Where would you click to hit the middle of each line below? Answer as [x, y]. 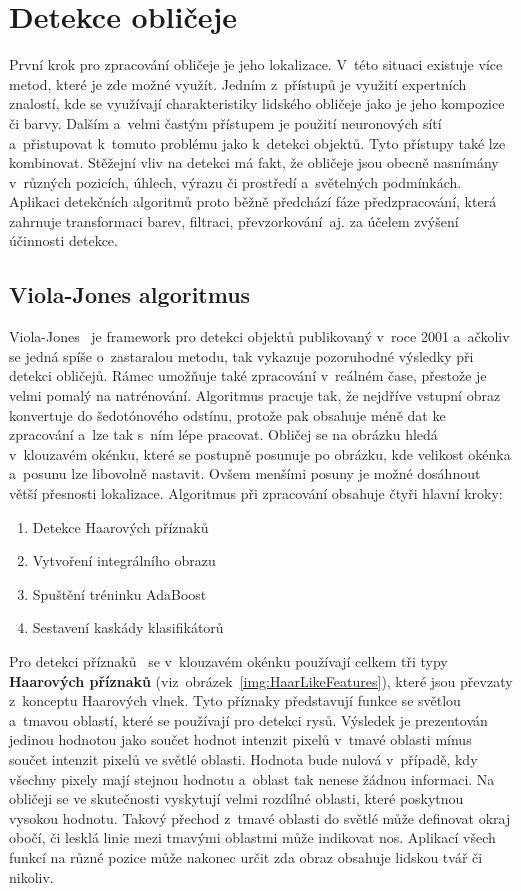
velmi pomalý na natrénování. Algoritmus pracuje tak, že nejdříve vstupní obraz [255, 395]
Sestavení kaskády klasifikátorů [128, 627]
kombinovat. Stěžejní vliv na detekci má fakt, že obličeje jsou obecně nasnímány [254, 162]
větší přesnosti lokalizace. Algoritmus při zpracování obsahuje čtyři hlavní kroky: [256, 493]
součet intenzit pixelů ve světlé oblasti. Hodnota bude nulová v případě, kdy [243, 758]
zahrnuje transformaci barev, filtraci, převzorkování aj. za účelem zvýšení [234, 220]
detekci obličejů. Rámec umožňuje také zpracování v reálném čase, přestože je [248, 375]
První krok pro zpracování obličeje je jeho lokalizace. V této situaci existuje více [256, 64]
